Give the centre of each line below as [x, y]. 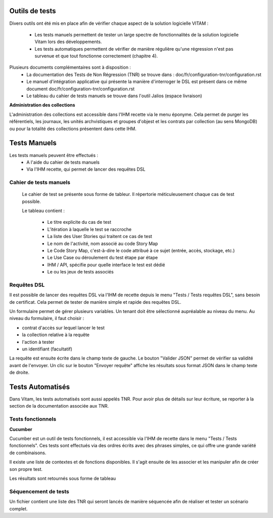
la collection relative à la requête [56, 335]
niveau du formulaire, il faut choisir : [47, 318]
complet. [18, 508]
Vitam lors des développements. [68, 42]
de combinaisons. [28, 453]
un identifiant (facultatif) [47, 349]
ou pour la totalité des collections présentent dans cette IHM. [73, 129]
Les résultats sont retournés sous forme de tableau [63, 478]
